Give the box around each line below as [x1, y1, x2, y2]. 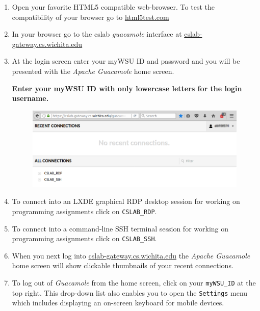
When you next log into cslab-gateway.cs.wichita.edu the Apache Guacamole [12, 250, 250, 261]
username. [12, 93, 49, 103]
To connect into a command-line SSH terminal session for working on [12, 223, 229, 234]
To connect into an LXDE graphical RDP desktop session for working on [12, 196, 240, 206]
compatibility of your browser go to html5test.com [12, 11, 169, 22]
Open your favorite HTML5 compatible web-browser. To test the [12, 2, 215, 12]
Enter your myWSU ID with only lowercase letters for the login [12, 83, 242, 93]
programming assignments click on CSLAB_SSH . [12, 233, 157, 244]
